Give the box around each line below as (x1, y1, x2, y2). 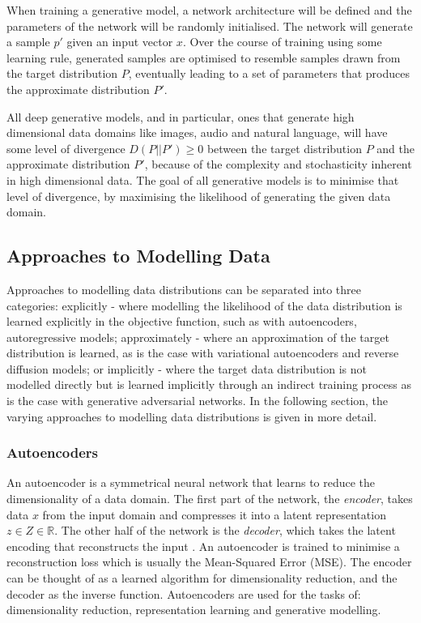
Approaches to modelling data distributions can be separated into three (6, 280, 361, 297)
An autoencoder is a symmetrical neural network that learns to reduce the (6, 474, 376, 491)
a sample (6, 33, 50, 50)
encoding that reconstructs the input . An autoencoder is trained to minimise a (6, 537, 400, 554)
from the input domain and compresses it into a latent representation (42, 506, 386, 523)
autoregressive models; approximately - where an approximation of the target (6, 328, 389, 345)
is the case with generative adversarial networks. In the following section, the (6, 392, 389, 409)
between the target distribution (206, 139, 362, 156)
